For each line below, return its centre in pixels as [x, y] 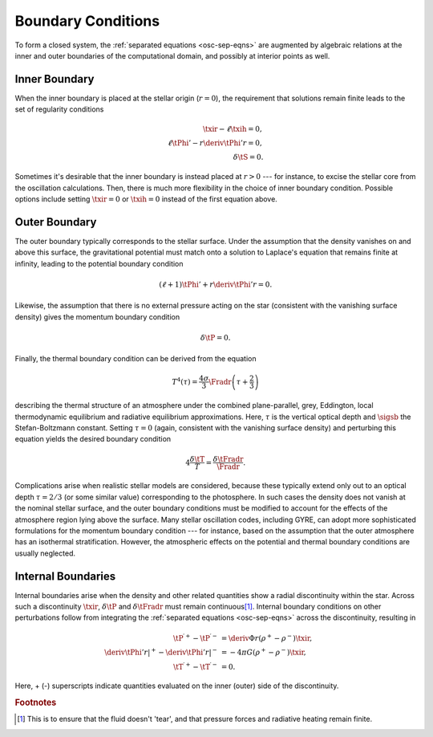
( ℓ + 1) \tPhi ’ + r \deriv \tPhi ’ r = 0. [216, 284]
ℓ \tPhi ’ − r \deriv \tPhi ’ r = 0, [214, 143]
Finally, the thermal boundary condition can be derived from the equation [136, 359]
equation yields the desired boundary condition [93, 439]
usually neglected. [45, 553]
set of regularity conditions [59, 109]
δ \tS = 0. [248, 157]
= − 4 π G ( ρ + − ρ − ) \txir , [263, 651]
